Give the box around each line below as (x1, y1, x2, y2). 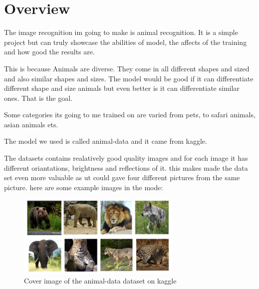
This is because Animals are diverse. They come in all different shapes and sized (4, 63, 250, 73)
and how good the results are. (4, 46, 95, 57)
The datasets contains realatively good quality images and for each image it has (4, 153, 248, 163)
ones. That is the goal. (4, 92, 73, 103)
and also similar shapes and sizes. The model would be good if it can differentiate (4, 73, 254, 83)
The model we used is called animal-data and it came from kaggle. (4, 136, 207, 146)
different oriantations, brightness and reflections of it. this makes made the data (4, 162, 248, 173)
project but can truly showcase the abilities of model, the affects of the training (4, 36, 247, 47)
